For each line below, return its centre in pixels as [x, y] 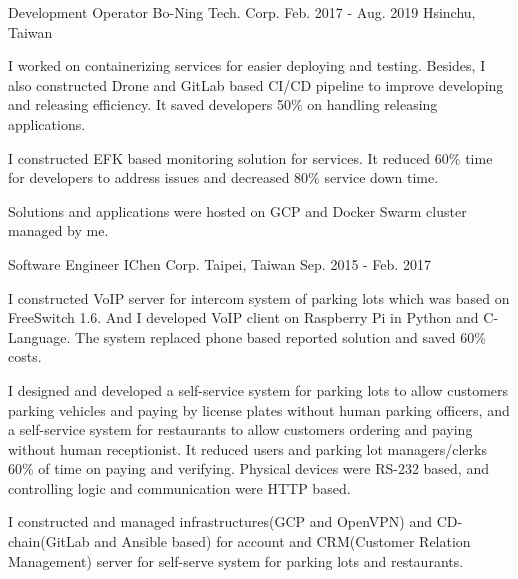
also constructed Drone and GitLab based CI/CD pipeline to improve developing [256, 84]
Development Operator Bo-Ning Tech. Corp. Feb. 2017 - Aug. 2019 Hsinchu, [242, 12]
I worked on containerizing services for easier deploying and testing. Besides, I [247, 65]
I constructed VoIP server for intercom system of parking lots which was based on [259, 297]
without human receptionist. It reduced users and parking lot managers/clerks [247, 448]
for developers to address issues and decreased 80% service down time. [223, 177]
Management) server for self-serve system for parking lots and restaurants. [236, 560]
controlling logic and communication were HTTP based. [179, 487]
